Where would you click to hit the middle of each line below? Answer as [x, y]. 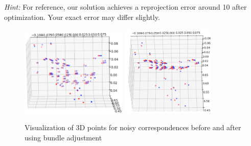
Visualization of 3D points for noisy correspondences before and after [133, 127]
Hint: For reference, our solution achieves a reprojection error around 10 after [125, 7]
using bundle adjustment [63, 137]
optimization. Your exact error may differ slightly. [82, 17]
